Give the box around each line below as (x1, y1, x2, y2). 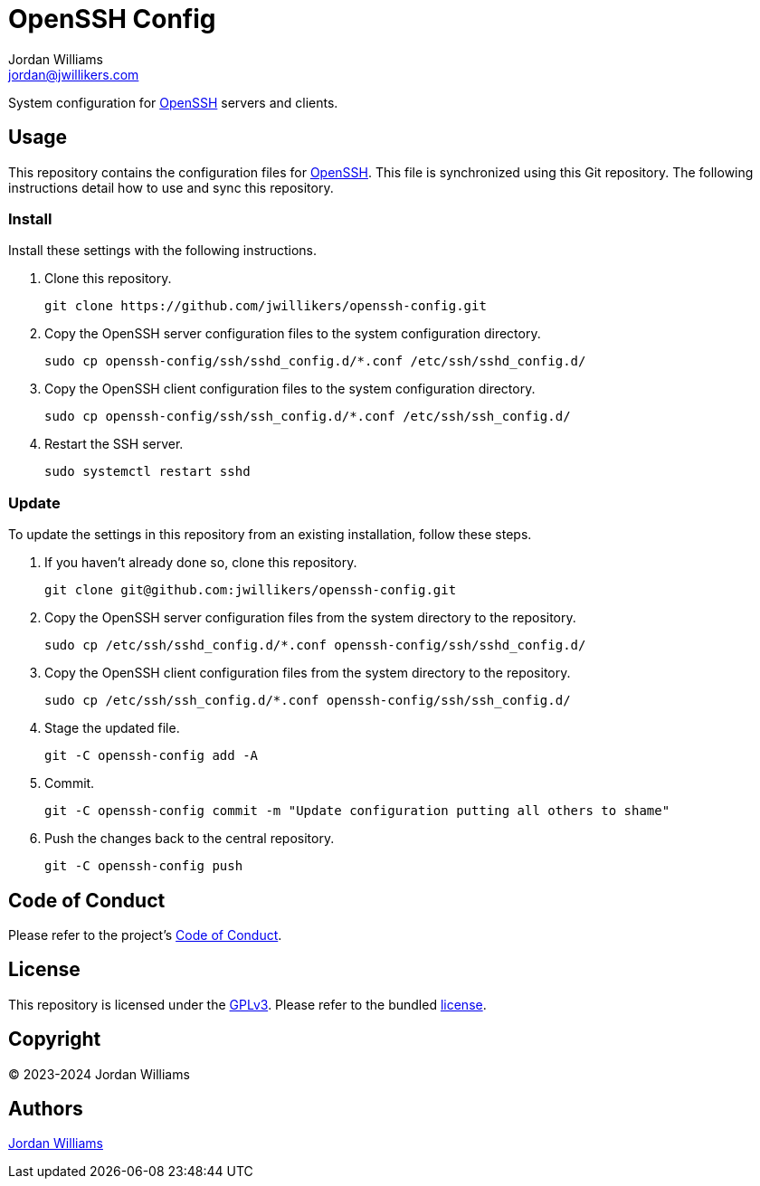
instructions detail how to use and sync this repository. (8, 179, 334, 195)
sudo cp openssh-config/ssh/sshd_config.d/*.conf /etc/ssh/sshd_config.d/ (44, 354, 586, 369)
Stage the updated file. (44, 720, 180, 736)
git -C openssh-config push (44, 859, 243, 874)
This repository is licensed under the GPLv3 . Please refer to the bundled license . (8, 996, 487, 1012)
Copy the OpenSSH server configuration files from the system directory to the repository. (44, 610, 576, 626)
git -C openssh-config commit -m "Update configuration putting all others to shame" (44, 803, 670, 819)
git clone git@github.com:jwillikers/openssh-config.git (44, 583, 457, 598)
